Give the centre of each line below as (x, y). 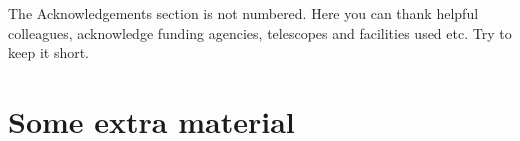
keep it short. (49, 52)
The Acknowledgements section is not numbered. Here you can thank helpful (243, 13)
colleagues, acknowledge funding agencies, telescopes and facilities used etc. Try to (260, 32)
